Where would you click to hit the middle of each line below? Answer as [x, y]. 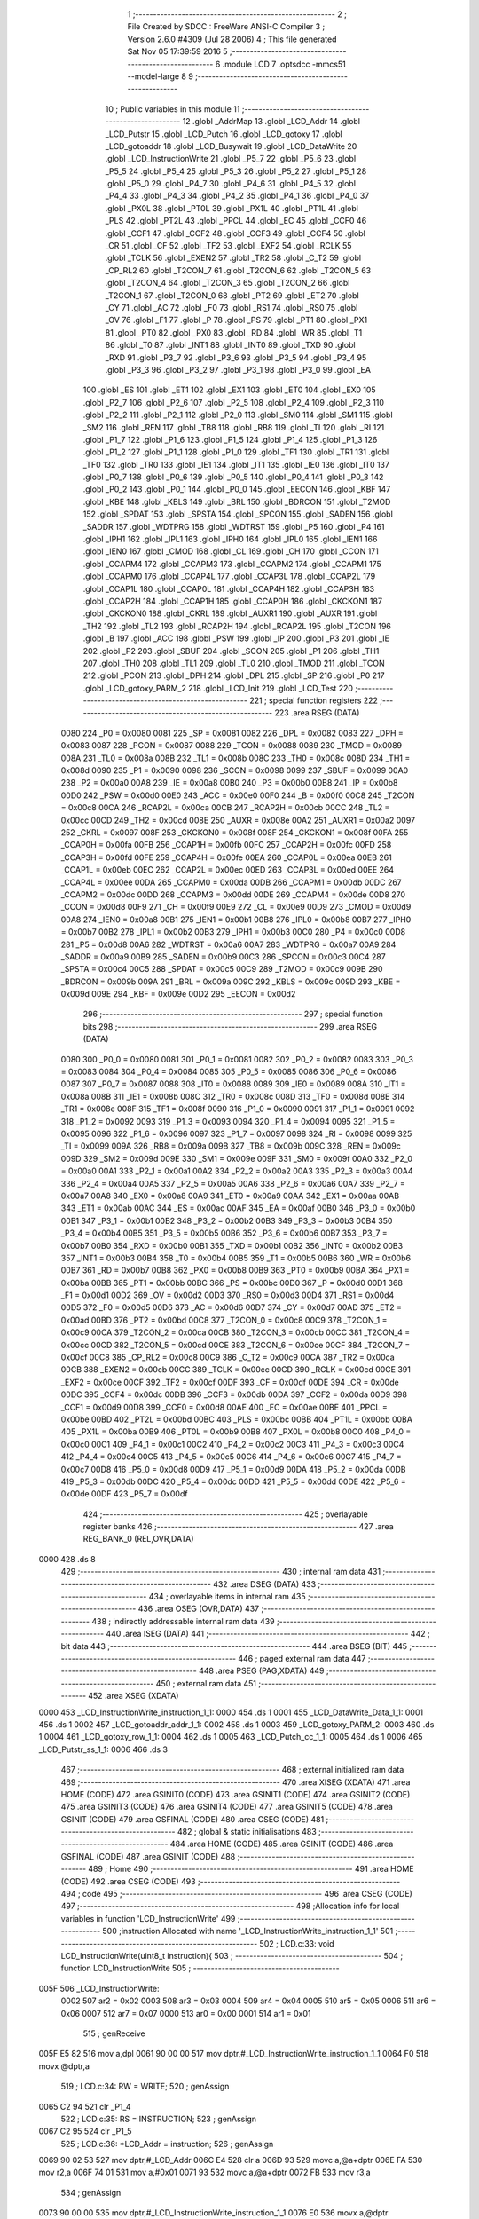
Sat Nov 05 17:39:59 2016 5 [177, 51]
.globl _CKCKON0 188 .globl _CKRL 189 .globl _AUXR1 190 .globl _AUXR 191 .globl [230, 613]
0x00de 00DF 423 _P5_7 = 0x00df [124, 1494]
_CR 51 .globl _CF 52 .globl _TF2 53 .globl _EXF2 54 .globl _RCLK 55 [228, 246]
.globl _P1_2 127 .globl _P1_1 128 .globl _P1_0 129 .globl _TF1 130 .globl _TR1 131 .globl [236, 452]
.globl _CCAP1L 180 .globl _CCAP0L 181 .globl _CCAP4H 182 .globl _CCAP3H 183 [229, 588]
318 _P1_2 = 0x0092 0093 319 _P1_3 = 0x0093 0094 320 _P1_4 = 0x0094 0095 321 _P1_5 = [228, 1121]
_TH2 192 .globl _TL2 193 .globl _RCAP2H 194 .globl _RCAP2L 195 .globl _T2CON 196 [237, 626]
